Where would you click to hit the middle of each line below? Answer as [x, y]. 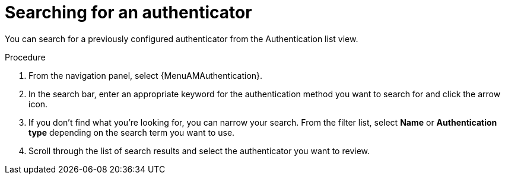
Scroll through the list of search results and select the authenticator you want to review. [199, 151]
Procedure [25, 57]
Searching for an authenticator [128, 12]
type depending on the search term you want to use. [132, 132]
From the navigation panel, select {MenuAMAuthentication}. [146, 75]
